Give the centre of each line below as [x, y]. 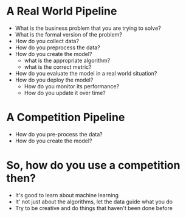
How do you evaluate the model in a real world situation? [86, 73]
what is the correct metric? [58, 67]
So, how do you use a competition [93, 165]
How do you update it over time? [65, 93]
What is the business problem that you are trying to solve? [88, 28]
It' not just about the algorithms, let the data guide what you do [94, 202]
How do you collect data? [47, 41]
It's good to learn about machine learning [67, 195]
